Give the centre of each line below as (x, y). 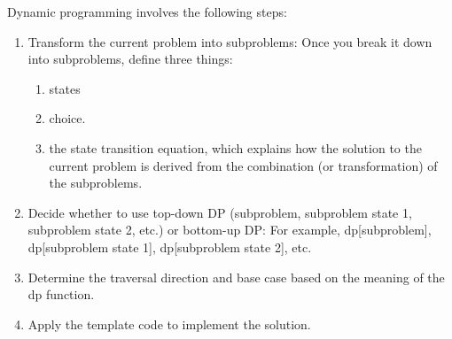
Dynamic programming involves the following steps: (147, 12)
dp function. (61, 294)
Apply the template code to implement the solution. (169, 324)
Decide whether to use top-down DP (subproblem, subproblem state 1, (220, 212)
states (65, 88)
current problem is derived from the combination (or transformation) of (243, 165)
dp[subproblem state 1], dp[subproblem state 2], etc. (170, 247)
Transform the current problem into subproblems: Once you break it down (230, 41)
